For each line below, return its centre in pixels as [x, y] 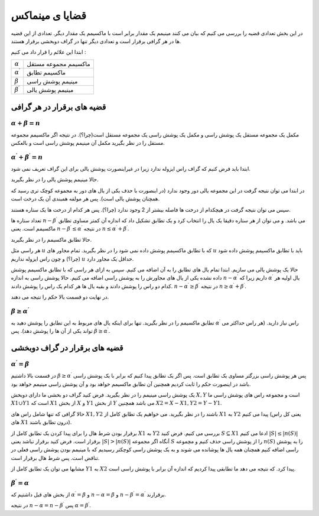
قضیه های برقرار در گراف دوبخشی [67, 348]
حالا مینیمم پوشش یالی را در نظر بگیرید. [55, 180]
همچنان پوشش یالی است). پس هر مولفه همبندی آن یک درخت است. [85, 199]
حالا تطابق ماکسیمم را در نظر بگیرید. [51, 239]
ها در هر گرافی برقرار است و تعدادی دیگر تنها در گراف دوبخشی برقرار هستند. [96, 41]
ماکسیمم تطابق [46, 73]
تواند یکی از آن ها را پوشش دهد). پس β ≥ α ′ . [61, 331]
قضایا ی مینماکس [49, 15]
